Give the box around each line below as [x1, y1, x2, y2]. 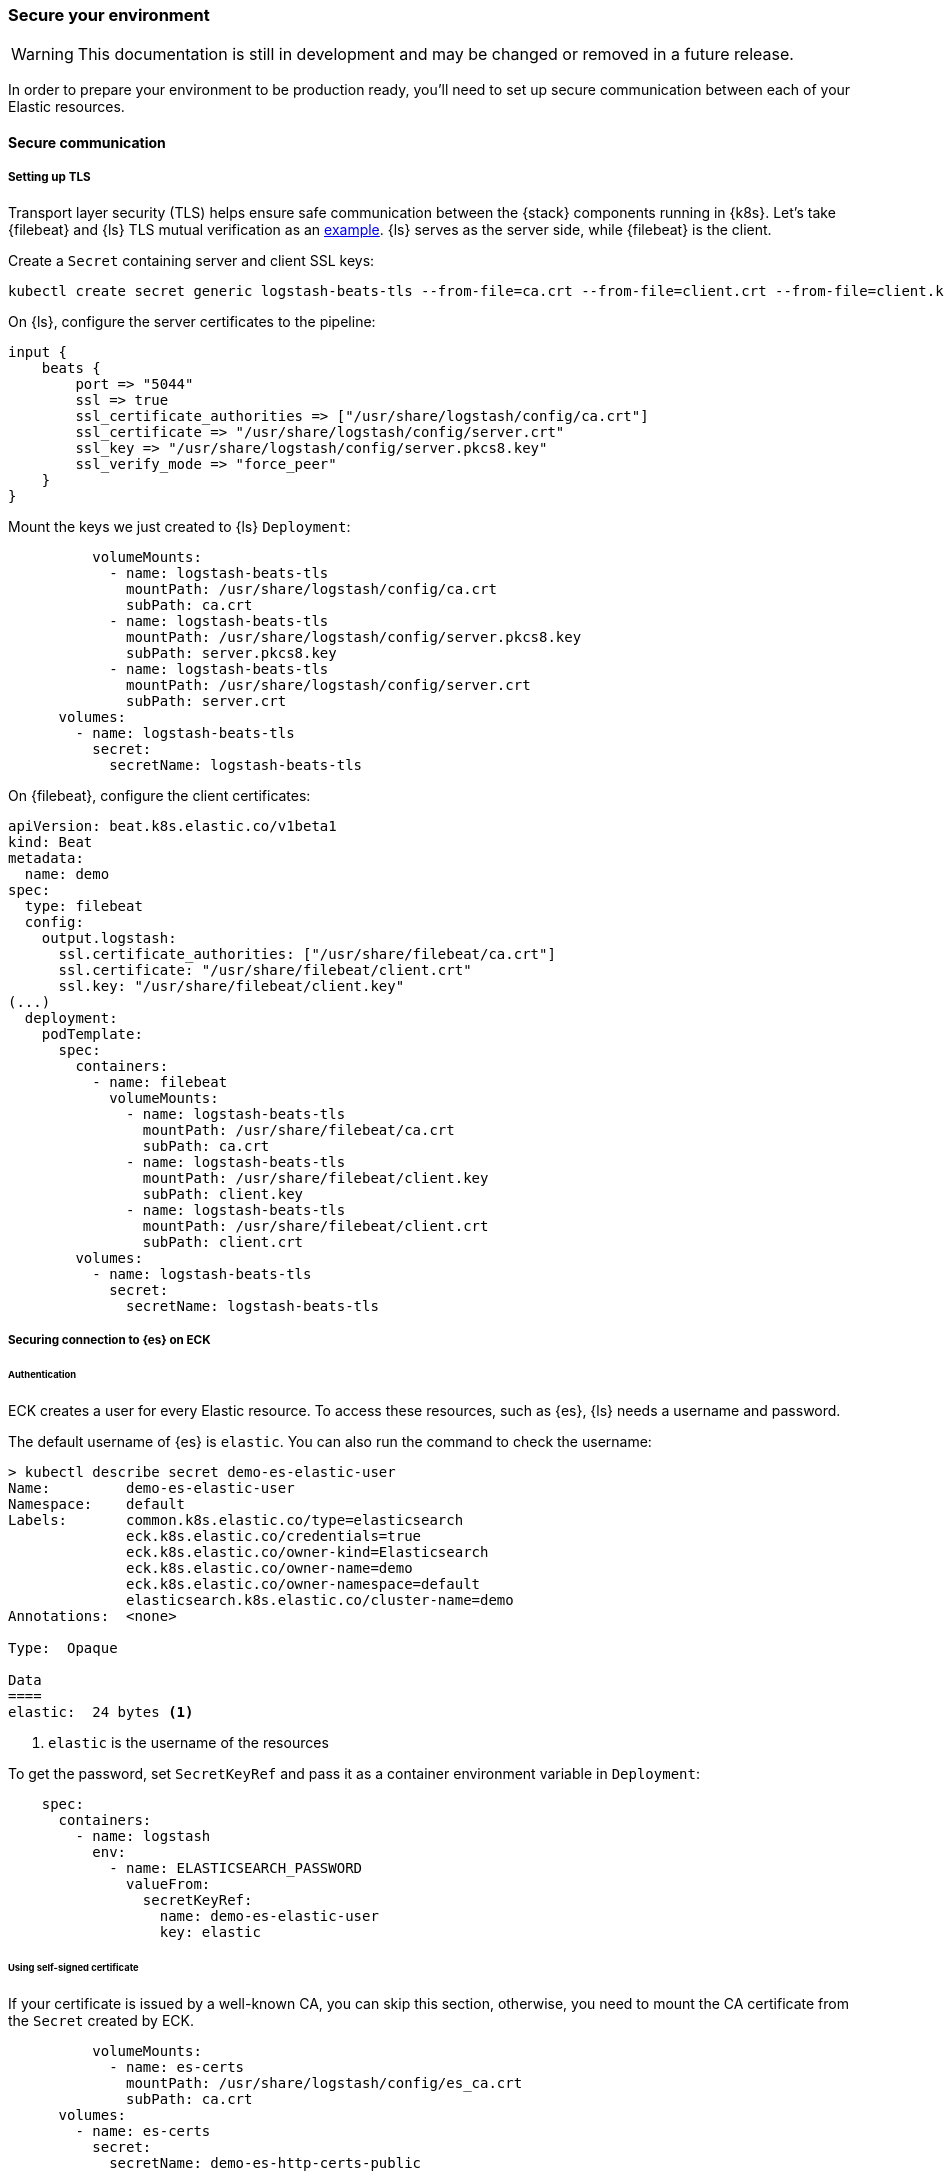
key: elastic [159, 1923, 261, 1940]
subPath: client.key [142, 1185, 304, 1202]
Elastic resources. [8, 98, 125, 116]
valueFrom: [126, 1875, 211, 1892]
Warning [11, 44, 74, 65]
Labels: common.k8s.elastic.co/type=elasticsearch [8, 1511, 464, 1528]
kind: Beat [8, 833, 93, 850]
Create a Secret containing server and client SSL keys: [8, 251, 375, 269]
